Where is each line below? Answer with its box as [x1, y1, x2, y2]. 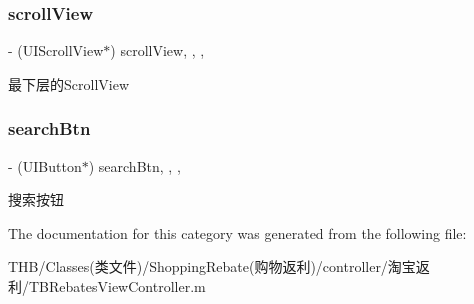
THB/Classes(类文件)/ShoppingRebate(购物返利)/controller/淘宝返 [8, 256, 430, 277]
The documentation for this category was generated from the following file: [8, 222, 467, 243]
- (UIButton [8, 155, 82, 176]
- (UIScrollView [8, 40, 104, 61]
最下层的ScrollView [8, 73, 129, 94]
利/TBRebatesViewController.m [8, 276, 206, 296]
